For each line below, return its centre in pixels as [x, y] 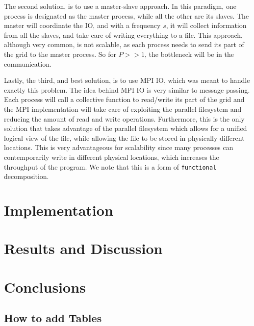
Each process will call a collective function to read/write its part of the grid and [124, 99]
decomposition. [26, 176]
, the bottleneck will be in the [190, 54]
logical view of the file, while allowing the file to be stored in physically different [124, 138]
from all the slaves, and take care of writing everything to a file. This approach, [123, 35]
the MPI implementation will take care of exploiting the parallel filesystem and [123, 109]
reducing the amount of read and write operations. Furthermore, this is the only [124, 118]
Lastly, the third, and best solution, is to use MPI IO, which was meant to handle [127, 80]
